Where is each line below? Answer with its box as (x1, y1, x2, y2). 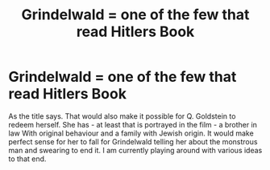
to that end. (8, 154, 47, 164)
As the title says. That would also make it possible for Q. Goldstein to (8, 111, 236, 121)
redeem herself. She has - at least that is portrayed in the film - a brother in (8, 119, 258, 129)
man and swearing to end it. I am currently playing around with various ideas (8, 145, 263, 155)
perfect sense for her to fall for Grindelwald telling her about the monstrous (8, 136, 258, 146)
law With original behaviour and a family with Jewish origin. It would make (8, 128, 254, 138)
